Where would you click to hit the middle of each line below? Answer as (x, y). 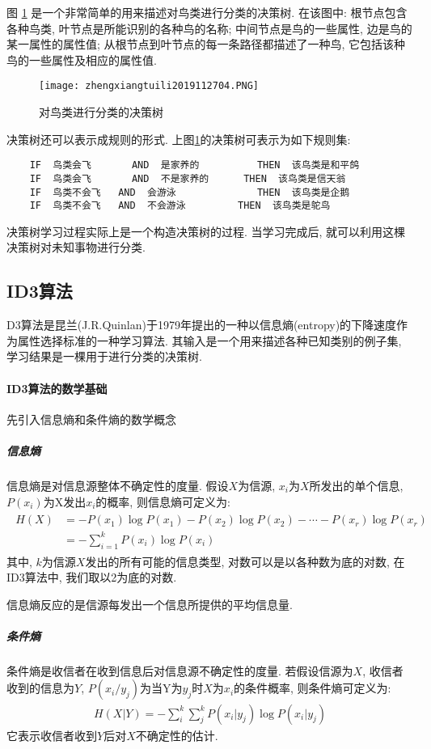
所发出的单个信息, (356, 485)
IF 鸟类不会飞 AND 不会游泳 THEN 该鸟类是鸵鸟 (180, 206)
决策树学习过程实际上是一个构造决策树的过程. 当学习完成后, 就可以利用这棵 (206, 231)
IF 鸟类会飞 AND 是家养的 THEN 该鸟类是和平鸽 (194, 165)
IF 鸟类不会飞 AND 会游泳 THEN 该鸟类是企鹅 (190, 192)
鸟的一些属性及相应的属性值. (82, 59)
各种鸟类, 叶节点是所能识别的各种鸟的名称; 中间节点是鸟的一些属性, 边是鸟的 (209, 28)
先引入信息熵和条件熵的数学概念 (91, 419)
